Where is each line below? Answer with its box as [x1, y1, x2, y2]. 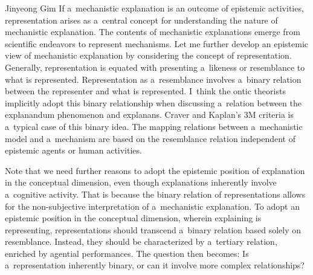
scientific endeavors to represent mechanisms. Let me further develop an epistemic [5, 37, 309, 50]
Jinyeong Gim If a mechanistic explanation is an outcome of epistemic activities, [5, 2, 304, 14]
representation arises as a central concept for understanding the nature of [5, 13, 278, 26]
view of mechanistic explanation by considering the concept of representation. [5, 49, 292, 62]
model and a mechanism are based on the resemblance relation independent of [5, 132, 295, 144]
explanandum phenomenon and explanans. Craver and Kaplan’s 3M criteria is [5, 108, 294, 121]
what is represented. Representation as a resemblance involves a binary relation [5, 73, 302, 85]
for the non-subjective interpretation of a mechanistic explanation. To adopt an [5, 199, 300, 212]
